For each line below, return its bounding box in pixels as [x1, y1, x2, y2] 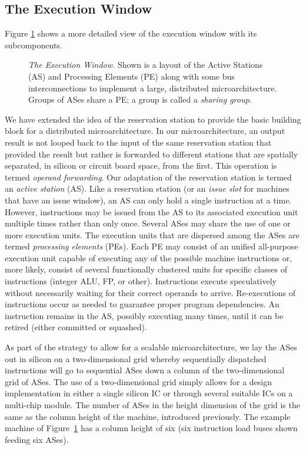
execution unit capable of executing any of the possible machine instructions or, [5, 251, 292, 264]
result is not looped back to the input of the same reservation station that [5, 136, 272, 148]
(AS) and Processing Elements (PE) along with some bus [28, 70, 235, 82]
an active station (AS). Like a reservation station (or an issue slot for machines [5, 182, 290, 195]
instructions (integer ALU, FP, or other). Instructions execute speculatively [5, 275, 277, 287]
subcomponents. [5, 38, 62, 51]
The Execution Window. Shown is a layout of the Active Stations [28, 58, 263, 71]
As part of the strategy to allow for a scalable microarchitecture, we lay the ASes [5, 341, 297, 353]
